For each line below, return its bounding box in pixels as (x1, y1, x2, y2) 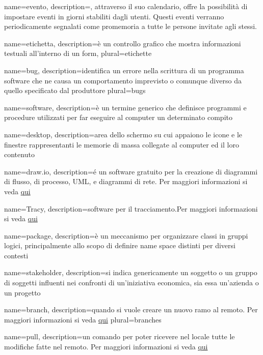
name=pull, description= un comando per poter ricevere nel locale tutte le (4, 331, 235, 342)
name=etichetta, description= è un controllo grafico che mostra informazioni (4, 38, 241, 48)
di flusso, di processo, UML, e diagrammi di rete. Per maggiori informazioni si (4, 176, 248, 187)
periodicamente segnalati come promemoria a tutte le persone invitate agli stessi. (4, 21, 257, 32)
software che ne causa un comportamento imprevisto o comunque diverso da (4, 75, 242, 85)
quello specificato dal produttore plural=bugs (4, 85, 146, 96)
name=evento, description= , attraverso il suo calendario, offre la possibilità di (4, 1, 248, 11)
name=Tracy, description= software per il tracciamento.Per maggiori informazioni (4, 203, 258, 214)
